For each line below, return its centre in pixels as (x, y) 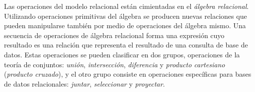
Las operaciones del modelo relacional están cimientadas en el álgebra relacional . (127, 6)
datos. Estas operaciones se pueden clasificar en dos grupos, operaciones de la (122, 54)
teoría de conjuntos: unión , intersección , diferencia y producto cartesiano (115, 64)
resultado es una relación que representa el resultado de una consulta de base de (126, 45)
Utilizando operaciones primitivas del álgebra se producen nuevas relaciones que (126, 16)
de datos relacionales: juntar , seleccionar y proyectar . (85, 83)
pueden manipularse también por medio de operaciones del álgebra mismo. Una (125, 25)
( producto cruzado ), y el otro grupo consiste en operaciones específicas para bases (128, 74)
